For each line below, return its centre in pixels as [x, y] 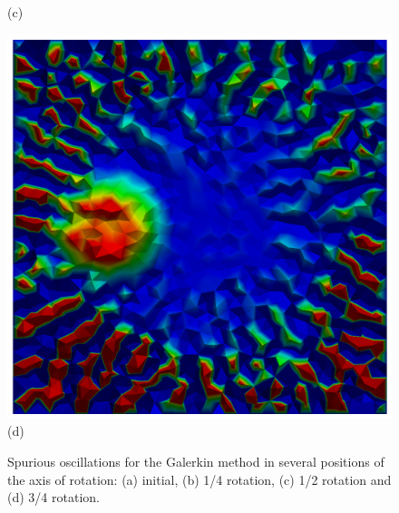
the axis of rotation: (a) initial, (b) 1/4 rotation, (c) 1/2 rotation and [199, 479]
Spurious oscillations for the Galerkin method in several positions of [196, 461]
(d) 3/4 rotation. [54, 497]
